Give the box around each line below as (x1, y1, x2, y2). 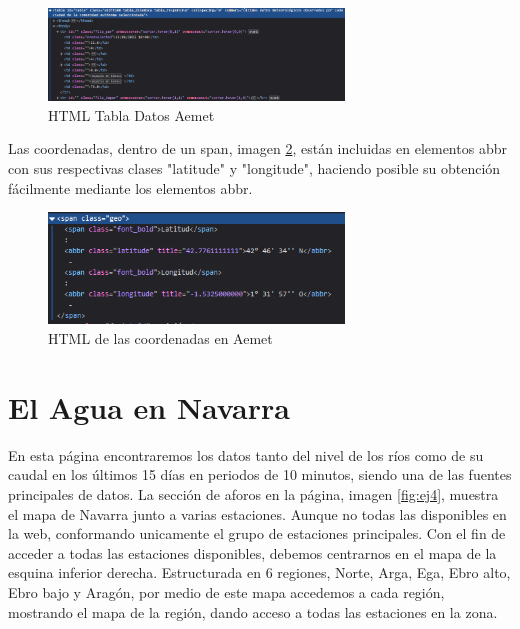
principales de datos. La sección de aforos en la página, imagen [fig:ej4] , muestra (8, 483, 499, 504)
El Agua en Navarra (8, 386, 290, 427)
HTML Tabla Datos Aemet (48, 104, 215, 125)
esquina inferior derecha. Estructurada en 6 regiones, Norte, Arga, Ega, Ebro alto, (8, 562, 511, 583)
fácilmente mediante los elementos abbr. (8, 177, 253, 198)
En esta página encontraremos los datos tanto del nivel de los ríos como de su (8, 444, 484, 465)
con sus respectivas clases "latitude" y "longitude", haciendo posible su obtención (8, 158, 501, 179)
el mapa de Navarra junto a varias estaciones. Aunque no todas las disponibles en (8, 503, 507, 524)
